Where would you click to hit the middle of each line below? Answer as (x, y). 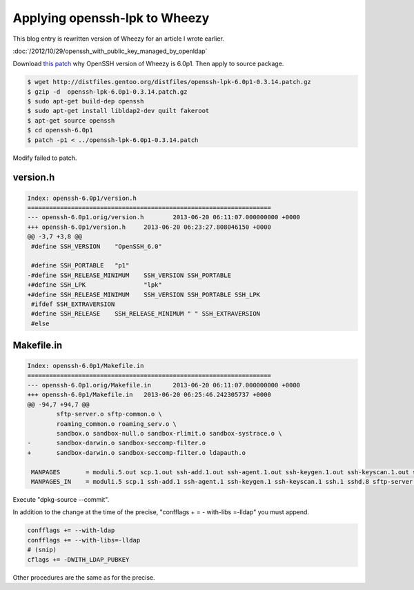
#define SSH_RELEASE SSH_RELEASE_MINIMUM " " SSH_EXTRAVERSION (146, 314)
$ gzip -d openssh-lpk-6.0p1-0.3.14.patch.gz (107, 92)
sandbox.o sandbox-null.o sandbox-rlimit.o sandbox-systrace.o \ (169, 434)
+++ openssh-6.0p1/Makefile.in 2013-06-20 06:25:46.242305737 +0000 (149, 395)
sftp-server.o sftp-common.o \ (109, 414)
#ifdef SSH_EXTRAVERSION (73, 304)
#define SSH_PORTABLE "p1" (80, 266)
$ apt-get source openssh (71, 120)
